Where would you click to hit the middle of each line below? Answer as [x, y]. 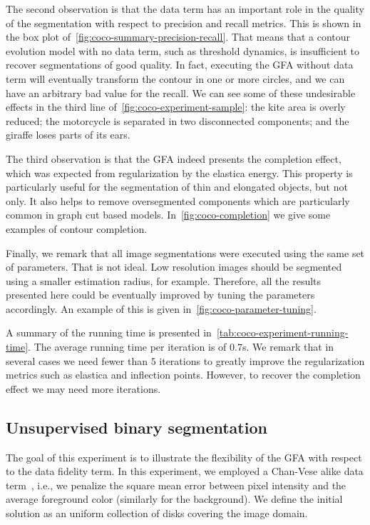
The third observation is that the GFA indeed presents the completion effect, [174, 158]
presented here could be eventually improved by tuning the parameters [160, 295]
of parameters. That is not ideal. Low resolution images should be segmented [174, 267]
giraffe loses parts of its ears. [68, 135]
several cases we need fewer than [77, 360]
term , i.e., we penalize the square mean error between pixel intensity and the [176, 485]
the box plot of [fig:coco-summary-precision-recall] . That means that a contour [178, 37]
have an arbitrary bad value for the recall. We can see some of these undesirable [181, 92]
